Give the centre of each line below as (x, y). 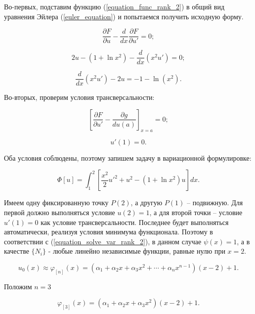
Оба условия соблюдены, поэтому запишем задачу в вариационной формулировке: (128, 157)
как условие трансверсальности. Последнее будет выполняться (135, 222)
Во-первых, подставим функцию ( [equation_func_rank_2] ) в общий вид (114, 6)
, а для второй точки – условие (196, 212)
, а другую (147, 202)
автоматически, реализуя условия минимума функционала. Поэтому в (108, 232)
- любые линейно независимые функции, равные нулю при (137, 251)
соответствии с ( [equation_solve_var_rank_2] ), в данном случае (103, 241)
